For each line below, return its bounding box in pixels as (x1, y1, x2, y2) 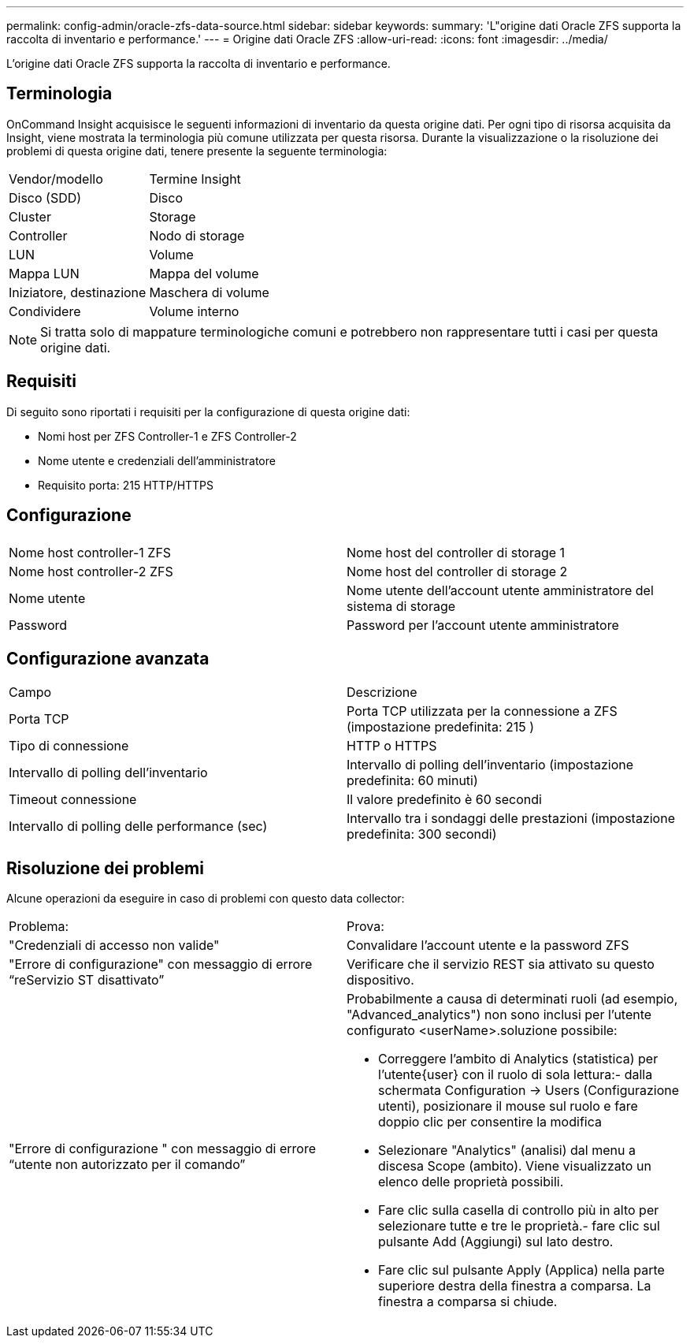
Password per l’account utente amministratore (347, 616, 619, 633)
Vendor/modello (9, 170, 103, 187)
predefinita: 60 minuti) (347, 773, 478, 789)
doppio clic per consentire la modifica (378, 1114, 602, 1130)
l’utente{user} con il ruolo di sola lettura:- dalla (378, 1067, 653, 1083)
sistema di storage (347, 598, 456, 614)
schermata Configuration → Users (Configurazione (378, 1082, 680, 1099)
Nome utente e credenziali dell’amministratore (38, 453, 276, 467)
